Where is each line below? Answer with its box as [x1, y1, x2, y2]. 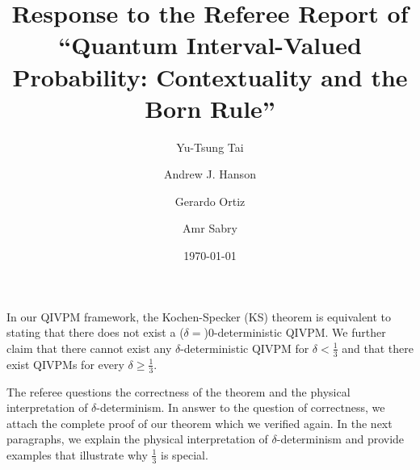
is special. [161, 446, 208, 463]
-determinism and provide [276, 430, 405, 447]
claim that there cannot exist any [6, 339, 172, 356]
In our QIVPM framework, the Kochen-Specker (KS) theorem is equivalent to [6, 308, 392, 325]
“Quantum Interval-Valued [58, 28, 362, 61]
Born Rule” [145, 91, 275, 124]
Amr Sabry [183, 220, 237, 237]
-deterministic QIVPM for [180, 339, 309, 356]
